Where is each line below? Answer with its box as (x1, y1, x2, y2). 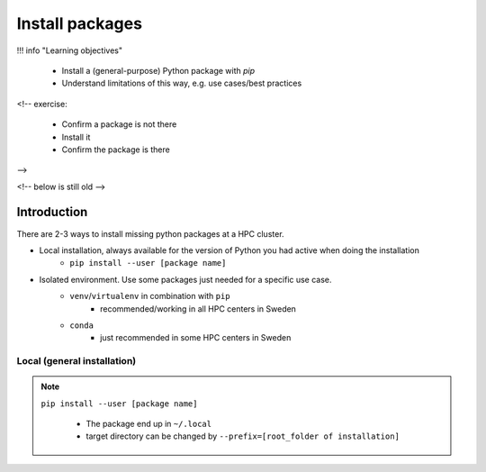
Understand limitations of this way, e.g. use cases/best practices (61, 77, 302, 89)
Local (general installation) (16, 355, 137, 368)
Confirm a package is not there (61, 119, 177, 130)
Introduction (16, 204, 88, 220)
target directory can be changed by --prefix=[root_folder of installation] (85, 431, 400, 441)
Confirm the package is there (61, 144, 170, 155)
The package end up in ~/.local (85, 419, 211, 430)
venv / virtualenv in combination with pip (69, 291, 230, 302)
